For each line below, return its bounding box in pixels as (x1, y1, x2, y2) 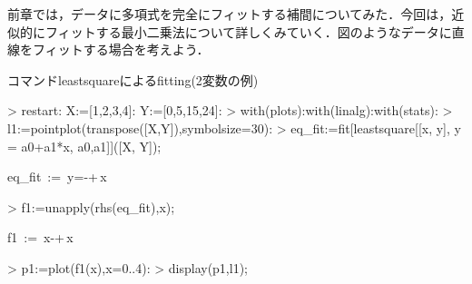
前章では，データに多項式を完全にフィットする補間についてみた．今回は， (7, 5, 452, 23)
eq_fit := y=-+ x (7, 167, 107, 186)
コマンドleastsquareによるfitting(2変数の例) (7, 70, 259, 89)
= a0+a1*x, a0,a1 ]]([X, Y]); (7, 136, 162, 155)
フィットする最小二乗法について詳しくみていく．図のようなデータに (44, 22, 452, 41)
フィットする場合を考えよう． (32, 40, 210, 59)
